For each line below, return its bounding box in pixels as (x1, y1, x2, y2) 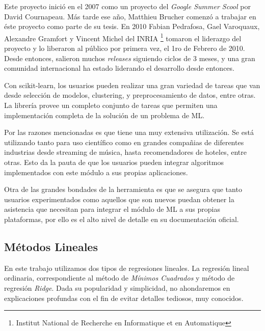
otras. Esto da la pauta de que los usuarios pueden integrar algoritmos (4, 156, 224, 167)
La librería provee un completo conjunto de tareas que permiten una (4, 100, 218, 110)
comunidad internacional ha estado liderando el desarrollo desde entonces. (4, 63, 234, 73)
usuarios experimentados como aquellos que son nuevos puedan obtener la (4, 194, 234, 204)
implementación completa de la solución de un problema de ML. (4, 109, 205, 120)
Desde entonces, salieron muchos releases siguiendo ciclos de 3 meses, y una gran (4, 52, 255, 63)
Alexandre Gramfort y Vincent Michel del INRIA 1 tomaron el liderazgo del (4, 31, 242, 43)
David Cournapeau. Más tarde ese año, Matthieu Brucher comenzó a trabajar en (4, 11, 256, 21)
